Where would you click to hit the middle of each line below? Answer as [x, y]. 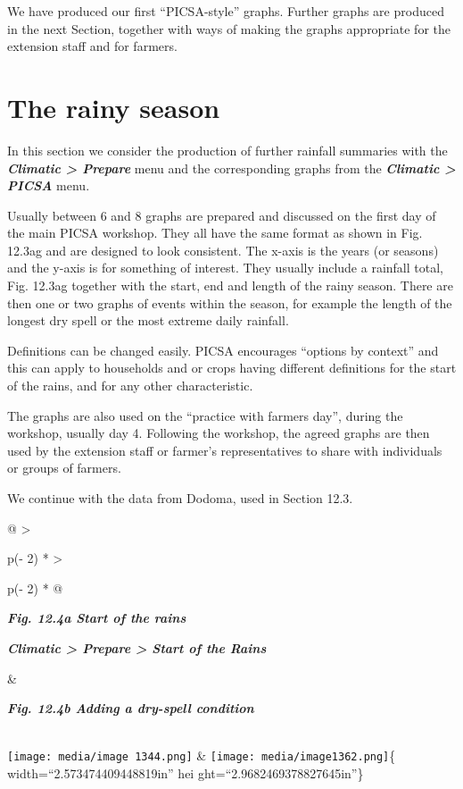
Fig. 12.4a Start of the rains [97, 618]
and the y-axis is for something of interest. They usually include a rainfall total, [225, 268]
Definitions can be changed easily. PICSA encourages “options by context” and [223, 350]
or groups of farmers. [64, 468]
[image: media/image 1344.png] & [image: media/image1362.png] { [202, 755]
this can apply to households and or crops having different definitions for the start [232, 368]
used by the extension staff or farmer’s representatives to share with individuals [225, 450]
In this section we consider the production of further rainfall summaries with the [227, 150]
